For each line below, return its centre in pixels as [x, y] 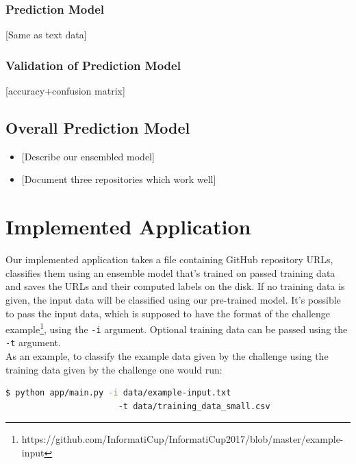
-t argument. [33, 342]
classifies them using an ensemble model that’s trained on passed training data [170, 272]
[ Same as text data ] [46, 35]
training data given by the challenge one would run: [114, 369]
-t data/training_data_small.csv [194, 406]
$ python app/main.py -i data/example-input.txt [118, 393]
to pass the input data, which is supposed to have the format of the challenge [168, 313]
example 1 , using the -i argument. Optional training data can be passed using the [177, 328]
